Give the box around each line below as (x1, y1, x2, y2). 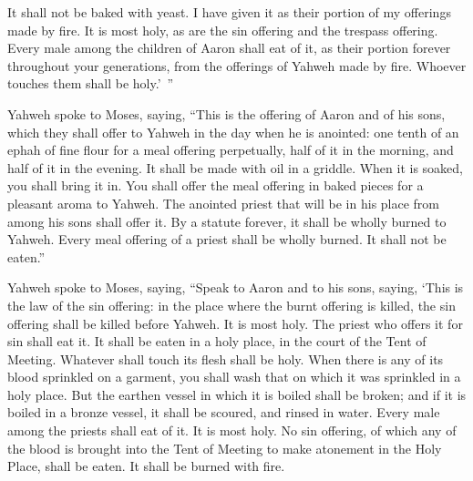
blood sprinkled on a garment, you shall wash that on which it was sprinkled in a (7, 367, 461, 386)
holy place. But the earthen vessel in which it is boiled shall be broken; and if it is (7, 384, 467, 404)
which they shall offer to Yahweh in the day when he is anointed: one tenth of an (7, 122, 459, 141)
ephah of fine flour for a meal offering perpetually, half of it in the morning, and (7, 140, 454, 159)
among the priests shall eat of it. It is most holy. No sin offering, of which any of (7, 421, 457, 440)
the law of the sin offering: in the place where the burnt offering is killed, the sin (7, 295, 456, 314)
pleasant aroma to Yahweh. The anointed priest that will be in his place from (7, 193, 440, 212)
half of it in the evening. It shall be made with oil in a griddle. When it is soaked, (7, 158, 464, 177)
